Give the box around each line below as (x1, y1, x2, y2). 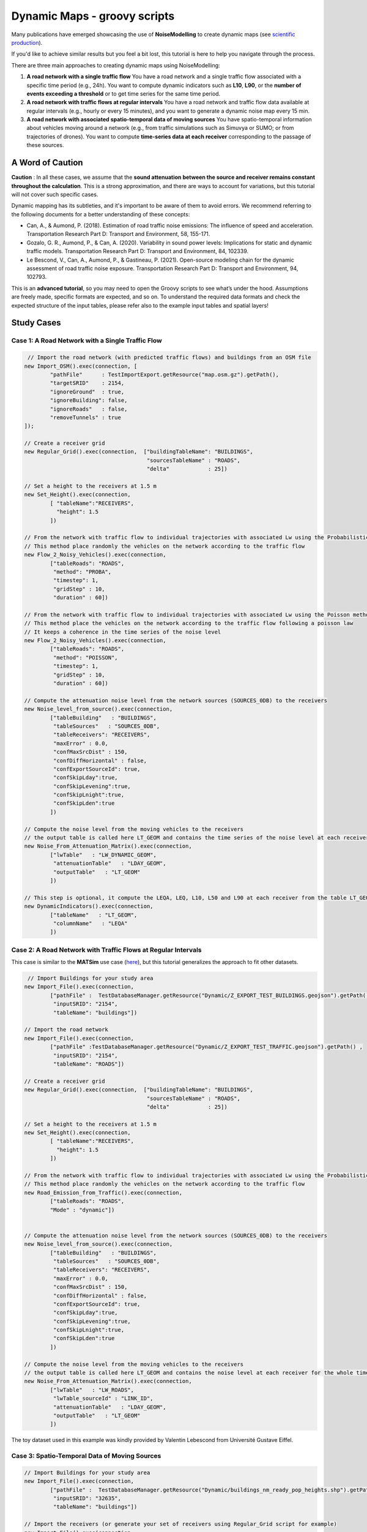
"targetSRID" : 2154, (50, 380, 125, 387)
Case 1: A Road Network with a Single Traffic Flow (11, 336, 162, 345)
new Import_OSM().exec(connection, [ (24, 362, 138, 370)
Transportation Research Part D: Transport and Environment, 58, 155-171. (26, 230, 210, 238)
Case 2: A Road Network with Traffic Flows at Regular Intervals (11, 946, 202, 954)
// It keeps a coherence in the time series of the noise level (24, 628, 221, 635)
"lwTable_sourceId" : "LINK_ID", (53, 1395, 154, 1402)
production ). (11, 39, 43, 46)
